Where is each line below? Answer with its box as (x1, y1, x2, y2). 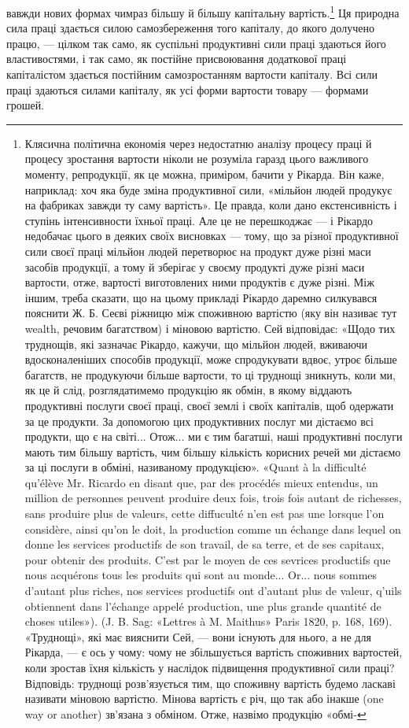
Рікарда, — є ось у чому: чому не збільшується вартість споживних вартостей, (24, 644, 403, 660)
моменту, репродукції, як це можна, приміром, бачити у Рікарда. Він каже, (24, 166, 385, 182)
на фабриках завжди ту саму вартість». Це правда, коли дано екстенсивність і (24, 197, 397, 213)
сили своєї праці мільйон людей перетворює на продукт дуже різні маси (24, 242, 371, 259)
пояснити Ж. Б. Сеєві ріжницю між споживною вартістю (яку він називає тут (24, 305, 397, 321)
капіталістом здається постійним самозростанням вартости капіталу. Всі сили (6, 66, 378, 83)
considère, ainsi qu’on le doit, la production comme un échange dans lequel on (24, 520, 401, 537)
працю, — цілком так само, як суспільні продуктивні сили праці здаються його (6, 35, 386, 51)
